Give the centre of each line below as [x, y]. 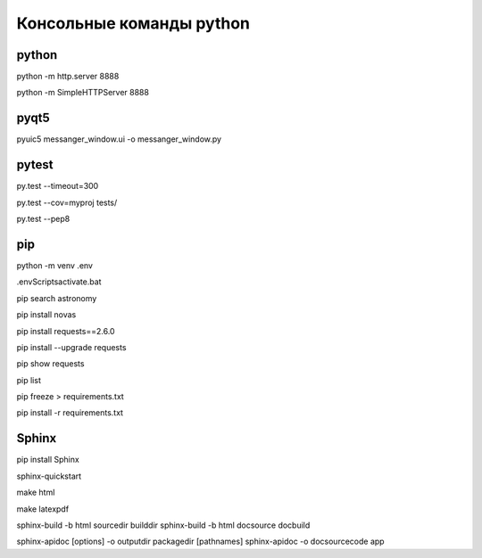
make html [36, 492]
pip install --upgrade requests [71, 347]
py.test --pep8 [43, 219]
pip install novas [46, 315]
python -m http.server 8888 [68, 77]
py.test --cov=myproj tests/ [67, 202]
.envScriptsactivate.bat [59, 282]
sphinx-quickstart [49, 476]
